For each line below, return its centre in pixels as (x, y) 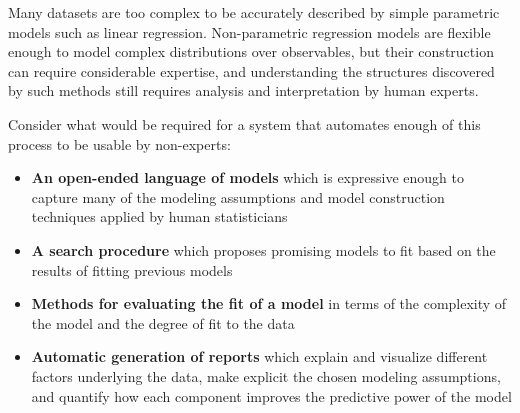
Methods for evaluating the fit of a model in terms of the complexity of (269, 303)
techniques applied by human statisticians (159, 216)
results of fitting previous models (132, 269)
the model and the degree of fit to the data (163, 322)
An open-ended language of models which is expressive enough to (247, 177)
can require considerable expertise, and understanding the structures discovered (251, 70)
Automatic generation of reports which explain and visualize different (259, 356)
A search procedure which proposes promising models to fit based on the (263, 249)
